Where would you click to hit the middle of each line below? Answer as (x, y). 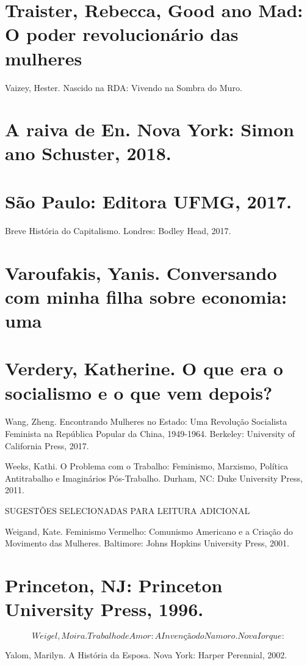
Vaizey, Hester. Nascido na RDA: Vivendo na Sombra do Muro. (124, 87)
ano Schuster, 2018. (88, 153)
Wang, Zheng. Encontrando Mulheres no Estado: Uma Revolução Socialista (146, 421)
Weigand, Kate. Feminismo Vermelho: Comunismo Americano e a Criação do (149, 531)
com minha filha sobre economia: (146, 296)
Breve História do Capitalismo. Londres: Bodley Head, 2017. (118, 230)
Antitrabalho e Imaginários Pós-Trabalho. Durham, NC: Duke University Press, (154, 478)
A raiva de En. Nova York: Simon (150, 129)
